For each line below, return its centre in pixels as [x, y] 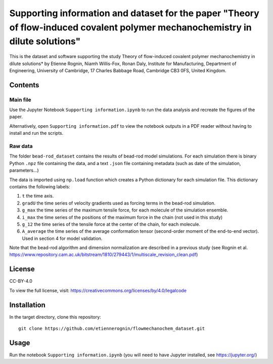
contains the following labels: [40, 186]
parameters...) [24, 170]
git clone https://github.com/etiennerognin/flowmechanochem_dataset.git [112, 329]
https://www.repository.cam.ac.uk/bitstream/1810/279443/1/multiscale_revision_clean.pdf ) [104, 254]
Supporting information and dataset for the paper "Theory [134, 13]
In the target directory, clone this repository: [55, 317]
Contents [24, 85]
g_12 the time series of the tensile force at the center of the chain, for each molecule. [111, 224]
